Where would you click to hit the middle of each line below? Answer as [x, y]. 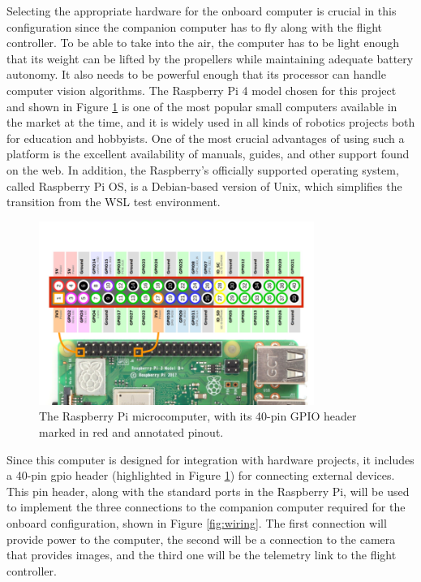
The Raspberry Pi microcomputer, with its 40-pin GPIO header [198, 416]
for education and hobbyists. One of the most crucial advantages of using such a [206, 138]
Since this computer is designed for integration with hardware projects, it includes [210, 459]
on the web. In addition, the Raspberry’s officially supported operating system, [203, 169]
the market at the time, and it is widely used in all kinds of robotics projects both [211, 122]
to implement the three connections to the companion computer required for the [206, 507]
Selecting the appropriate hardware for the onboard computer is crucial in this [202, 11]
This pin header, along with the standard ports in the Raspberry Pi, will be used [208, 491]
